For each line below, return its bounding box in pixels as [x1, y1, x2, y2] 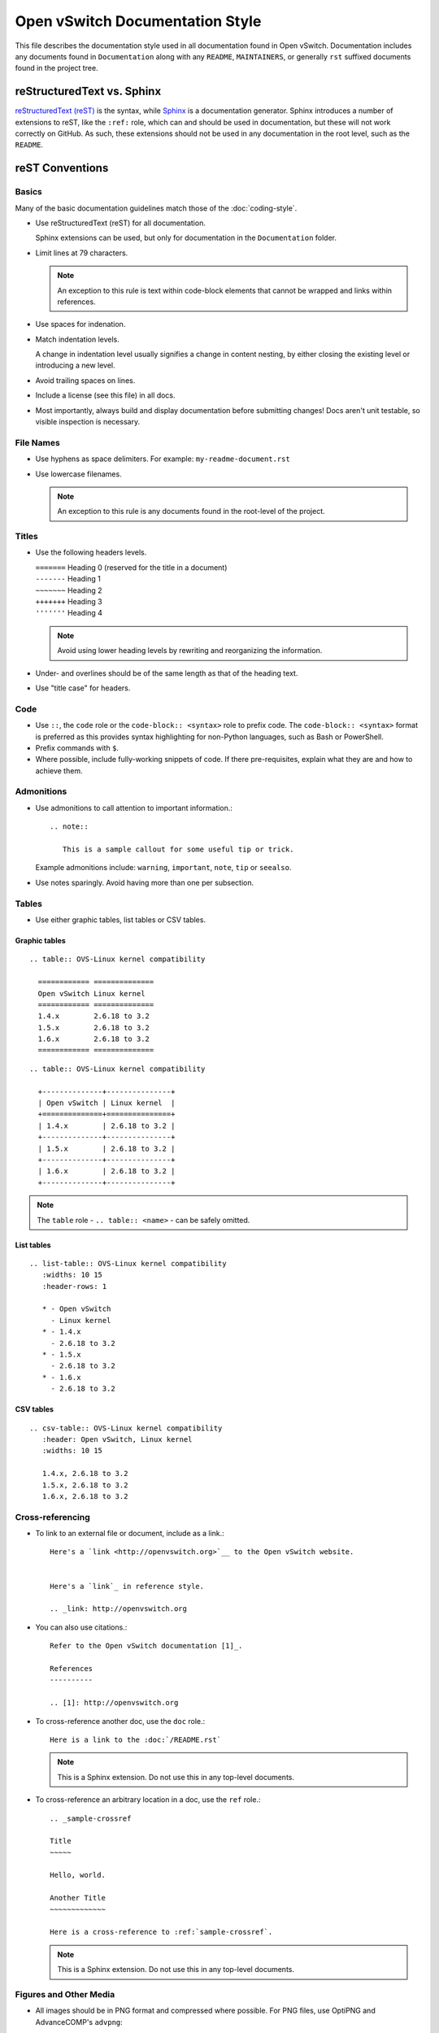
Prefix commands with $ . [35, 742, 120, 752]
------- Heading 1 [35, 574, 101, 584]
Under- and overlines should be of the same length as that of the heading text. [35, 668, 298, 678]
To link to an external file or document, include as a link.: [35, 1529, 225, 1539]
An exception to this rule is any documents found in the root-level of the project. [57, 507, 325, 516]
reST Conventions [15, 161, 109, 175]
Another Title [50, 1893, 106, 1903]
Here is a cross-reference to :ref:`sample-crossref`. [50, 1927, 273, 1937]
